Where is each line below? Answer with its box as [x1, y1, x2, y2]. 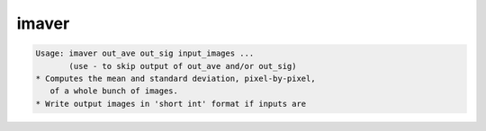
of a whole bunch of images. [49, 86, 179, 96]
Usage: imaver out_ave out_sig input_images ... [35, 48, 255, 58]
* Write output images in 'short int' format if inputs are [35, 99, 307, 109]
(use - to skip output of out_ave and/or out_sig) [68, 61, 297, 71]
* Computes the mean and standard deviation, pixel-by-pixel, [35, 73, 316, 83]
